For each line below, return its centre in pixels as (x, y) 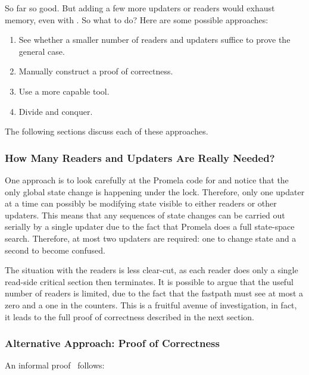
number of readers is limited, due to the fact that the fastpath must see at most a (154, 293)
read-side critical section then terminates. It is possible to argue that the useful (149, 281)
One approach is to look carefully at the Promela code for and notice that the (147, 179)
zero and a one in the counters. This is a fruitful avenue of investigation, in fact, (151, 304)
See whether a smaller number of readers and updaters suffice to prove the (154, 40)
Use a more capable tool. (64, 91)
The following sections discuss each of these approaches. (107, 131)
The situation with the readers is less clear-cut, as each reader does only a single (152, 270)
